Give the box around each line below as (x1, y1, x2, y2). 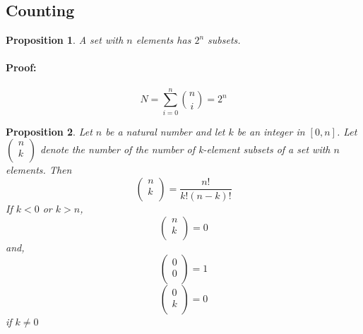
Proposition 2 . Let (6, 124, 93, 138)
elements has (136, 32, 191, 47)
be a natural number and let (105, 124, 225, 138)
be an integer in (237, 124, 305, 138)
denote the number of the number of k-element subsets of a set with (40, 142, 331, 157)
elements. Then (6, 162, 72, 177)
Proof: (6, 60, 37, 75)
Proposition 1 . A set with (6, 32, 124, 47)
